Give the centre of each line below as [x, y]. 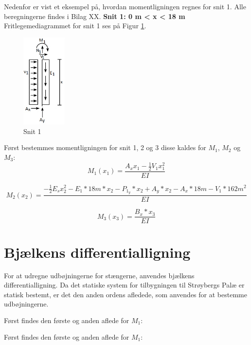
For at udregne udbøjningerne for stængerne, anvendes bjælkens [99, 275]
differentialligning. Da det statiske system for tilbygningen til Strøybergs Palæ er [124, 285]
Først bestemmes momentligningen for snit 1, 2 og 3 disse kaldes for [105, 147]
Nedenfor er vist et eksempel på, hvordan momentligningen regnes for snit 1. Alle [125, 6]
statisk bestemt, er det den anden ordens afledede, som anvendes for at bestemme [125, 294]
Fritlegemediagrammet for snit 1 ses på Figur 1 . [75, 26]
